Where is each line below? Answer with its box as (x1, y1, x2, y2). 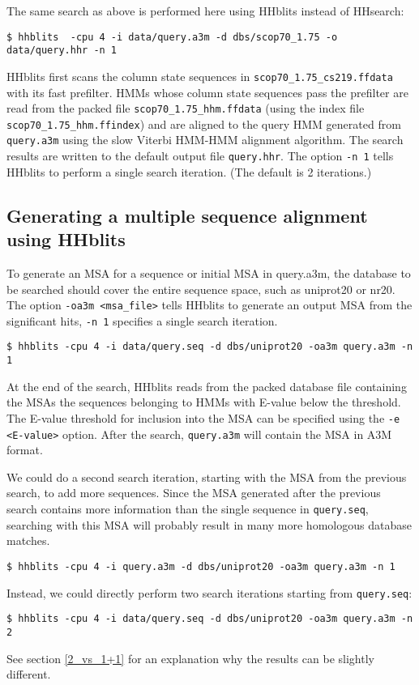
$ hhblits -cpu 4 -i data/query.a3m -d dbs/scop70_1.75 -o (6, 31, 338, 43)
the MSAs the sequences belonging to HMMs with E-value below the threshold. (6, 394, 401, 411)
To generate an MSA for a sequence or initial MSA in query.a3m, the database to (6, 264, 411, 281)
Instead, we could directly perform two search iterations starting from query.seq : (6, 584, 413, 601)
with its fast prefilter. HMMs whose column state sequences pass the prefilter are (6, 83, 408, 100)
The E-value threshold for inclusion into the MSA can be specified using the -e (6, 409, 400, 426)
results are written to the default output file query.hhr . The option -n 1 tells (6, 147, 394, 164)
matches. (6, 532, 50, 549)
